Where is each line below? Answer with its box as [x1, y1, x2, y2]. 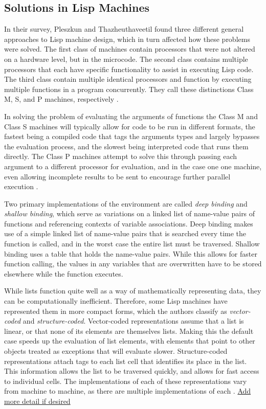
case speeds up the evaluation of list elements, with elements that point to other [4, 335, 255, 346]
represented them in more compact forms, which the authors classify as [4, 305, 227, 316]
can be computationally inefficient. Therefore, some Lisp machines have [4, 296, 228, 306]
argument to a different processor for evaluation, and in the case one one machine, [4, 161, 262, 171]
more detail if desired [4, 395, 71, 406]
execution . [4, 181, 38, 192]
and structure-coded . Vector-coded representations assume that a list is [23, 315, 244, 326]
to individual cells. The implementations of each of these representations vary [4, 375, 247, 386]
